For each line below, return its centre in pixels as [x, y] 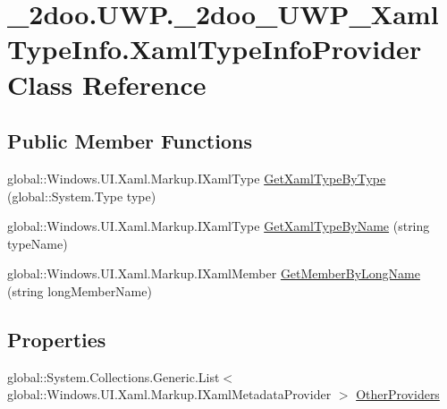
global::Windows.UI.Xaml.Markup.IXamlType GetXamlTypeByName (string [219, 226]
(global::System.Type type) [82, 196]
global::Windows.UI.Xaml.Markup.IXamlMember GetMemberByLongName [214, 273]
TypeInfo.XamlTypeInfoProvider [215, 49]
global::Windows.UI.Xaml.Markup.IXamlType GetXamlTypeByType [197, 178]
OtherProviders [398, 394]
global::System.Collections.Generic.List [114, 376]
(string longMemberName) [80, 290]
